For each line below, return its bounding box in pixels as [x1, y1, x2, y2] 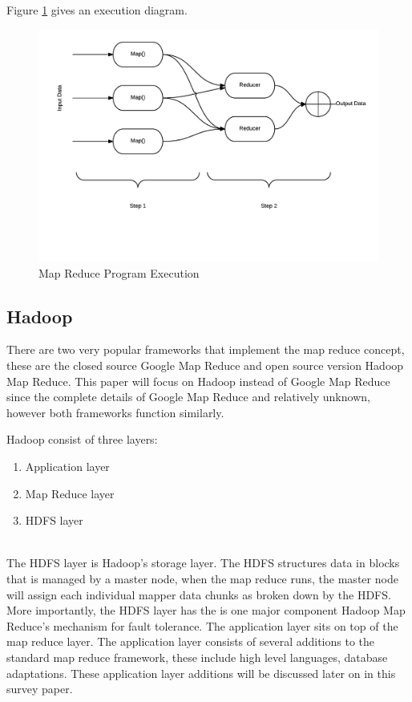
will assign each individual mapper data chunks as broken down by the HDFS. [6, 586, 391, 603]
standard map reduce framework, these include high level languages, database [6, 648, 388, 665]
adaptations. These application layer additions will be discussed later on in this [6, 664, 396, 681]
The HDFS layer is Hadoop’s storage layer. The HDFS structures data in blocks [6, 554, 400, 571]
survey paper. [6, 680, 73, 697]
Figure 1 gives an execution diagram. [6, 2, 188, 18]
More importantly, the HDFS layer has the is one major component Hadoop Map [6, 602, 406, 619]
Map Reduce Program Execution [38, 264, 200, 281]
